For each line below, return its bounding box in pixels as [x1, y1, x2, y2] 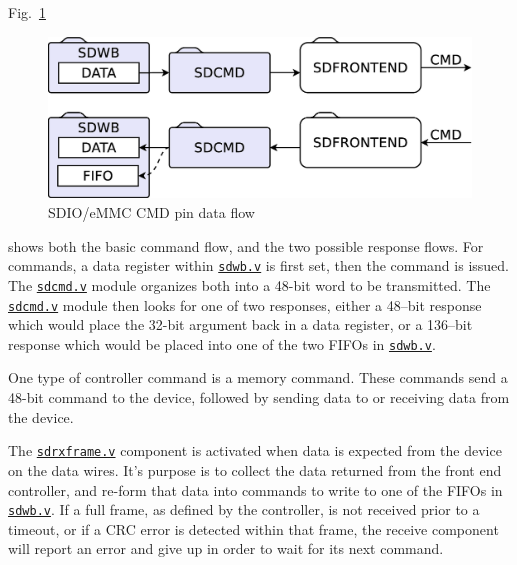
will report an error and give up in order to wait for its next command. [8, 538, 444, 559]
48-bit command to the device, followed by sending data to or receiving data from [8, 387, 510, 408]
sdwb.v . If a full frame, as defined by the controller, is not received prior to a [8, 499, 480, 520]
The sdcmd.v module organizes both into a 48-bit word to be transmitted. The [8, 274, 491, 295]
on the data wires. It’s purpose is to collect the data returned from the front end [8, 459, 502, 480]
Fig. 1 [8, 2, 46, 22]
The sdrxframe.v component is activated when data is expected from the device [8, 440, 502, 461]
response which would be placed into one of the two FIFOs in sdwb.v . [8, 333, 436, 354]
